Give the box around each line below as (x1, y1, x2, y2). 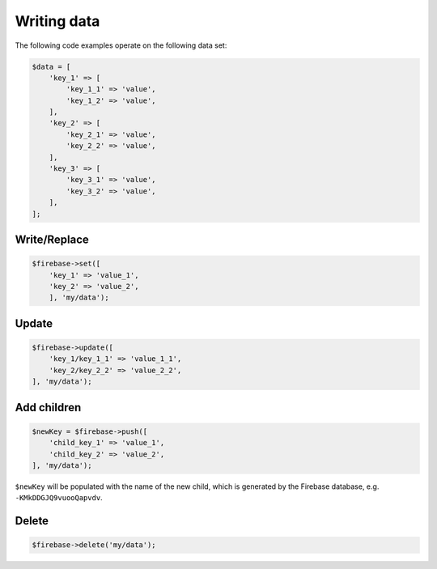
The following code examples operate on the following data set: (15, 40, 227, 50)
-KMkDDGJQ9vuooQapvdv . (15, 493, 103, 503)
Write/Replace (15, 233, 89, 247)
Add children (15, 401, 82, 414)
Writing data (15, 12, 100, 30)
